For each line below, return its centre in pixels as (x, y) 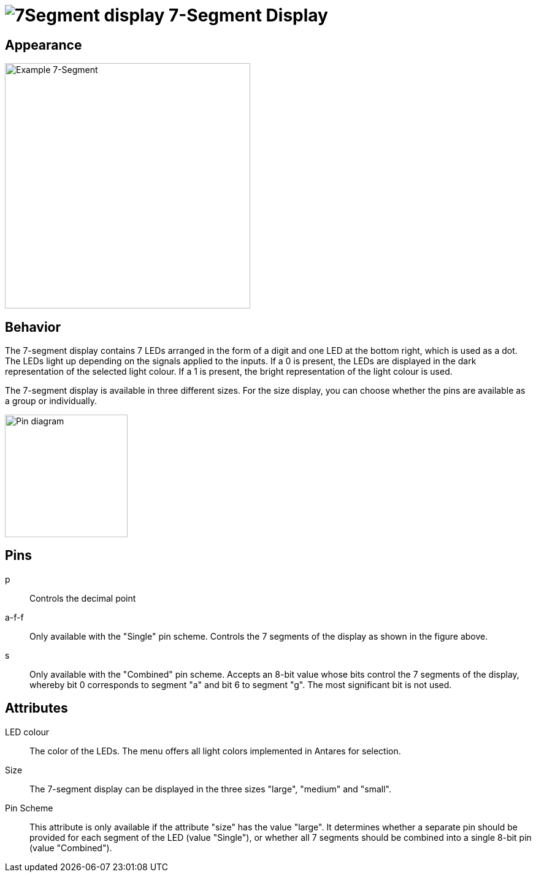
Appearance (44, 45)
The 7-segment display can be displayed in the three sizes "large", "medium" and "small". (211, 789)
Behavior (33, 327)
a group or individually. (51, 401)
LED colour (27, 732)
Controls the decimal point (83, 598)
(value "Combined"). (71, 848)
